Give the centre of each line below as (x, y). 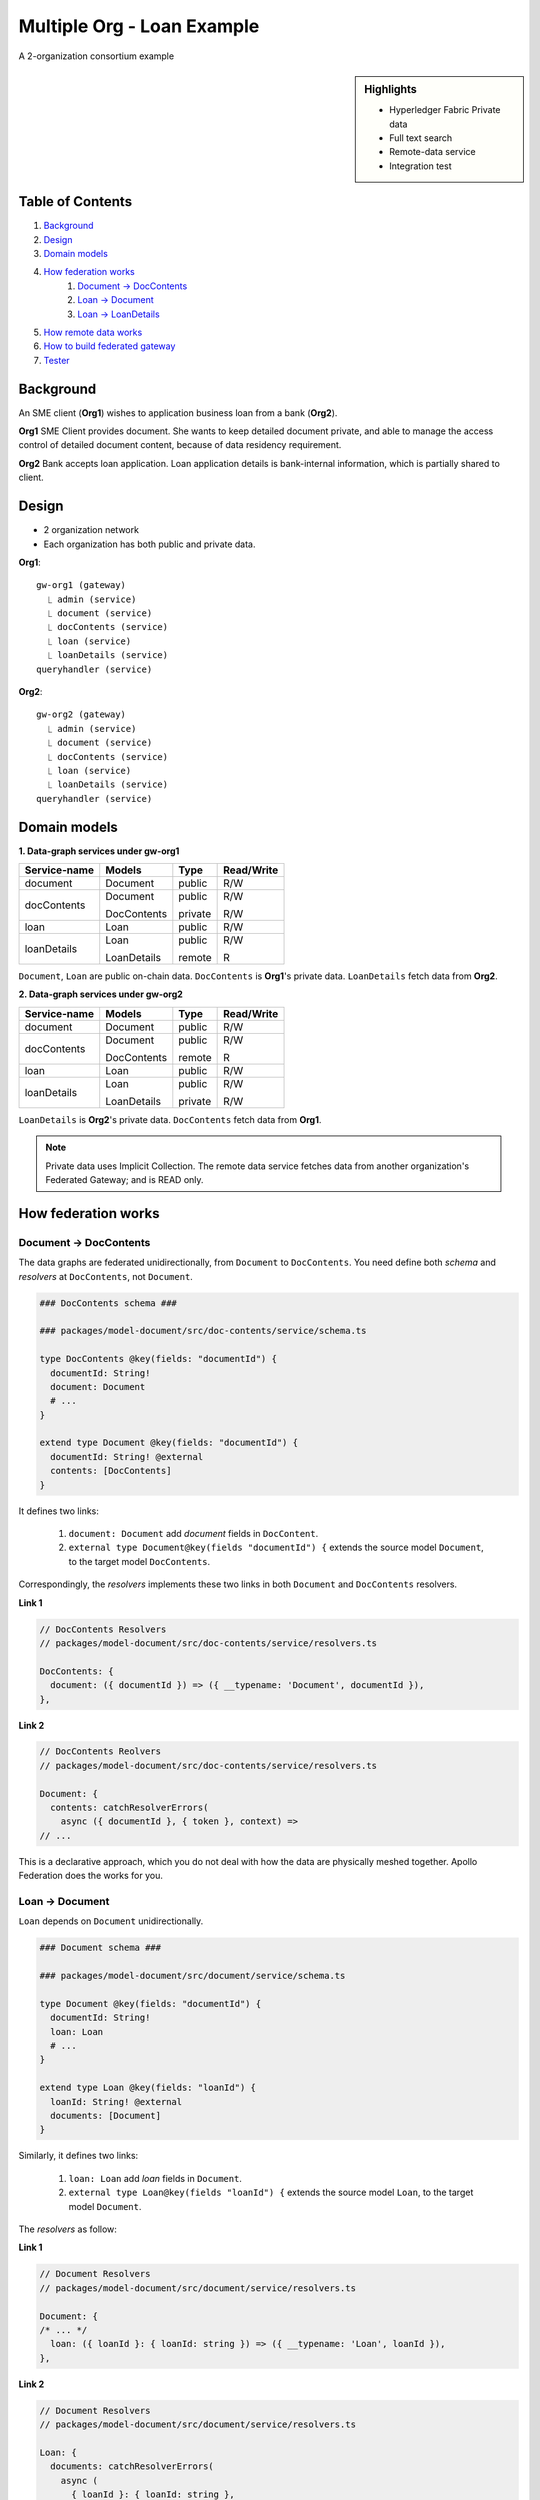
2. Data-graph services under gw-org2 (101, 994)
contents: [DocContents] (111, 1471)
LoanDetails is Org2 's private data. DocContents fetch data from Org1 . (170, 1119)
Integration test (420, 166)
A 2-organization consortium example (96, 56)
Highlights (390, 89)
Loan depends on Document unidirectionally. (111, 1921)
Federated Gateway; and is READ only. (124, 1180)
